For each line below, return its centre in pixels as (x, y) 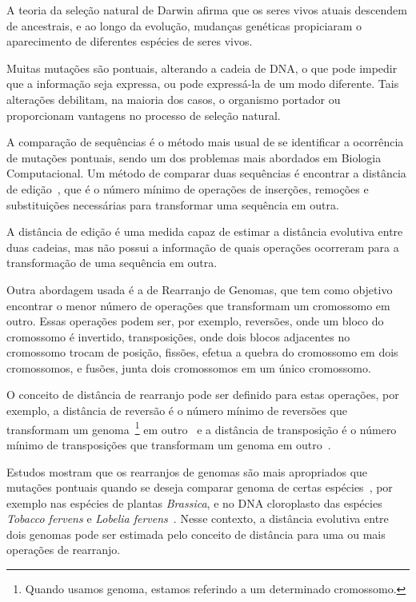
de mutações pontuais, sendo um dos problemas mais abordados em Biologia (194, 157)
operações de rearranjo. (64, 550)
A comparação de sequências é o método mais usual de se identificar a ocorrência (205, 142)
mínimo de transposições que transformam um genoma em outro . (169, 444)
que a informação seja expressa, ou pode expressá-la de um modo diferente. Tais (203, 84)
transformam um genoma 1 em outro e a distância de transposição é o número (202, 428)
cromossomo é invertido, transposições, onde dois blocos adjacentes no (178, 336)
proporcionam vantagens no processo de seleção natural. (144, 115)
